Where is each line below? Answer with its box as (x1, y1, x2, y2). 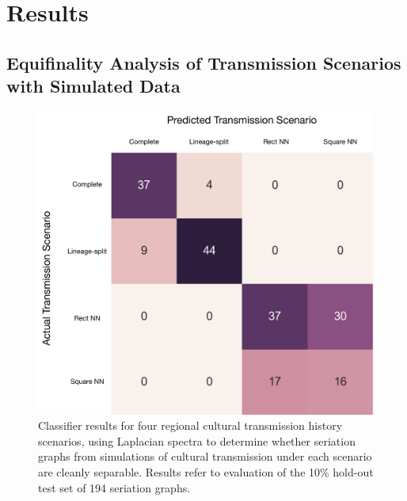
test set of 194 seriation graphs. (38, 479, 191, 495)
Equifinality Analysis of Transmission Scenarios (6, 50, 401, 74)
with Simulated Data (6, 74, 181, 98)
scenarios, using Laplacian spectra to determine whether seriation (38, 432, 356, 449)
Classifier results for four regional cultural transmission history (38, 417, 343, 434)
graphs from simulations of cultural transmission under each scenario (38, 448, 372, 465)
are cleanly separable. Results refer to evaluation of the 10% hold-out (38, 463, 374, 480)
